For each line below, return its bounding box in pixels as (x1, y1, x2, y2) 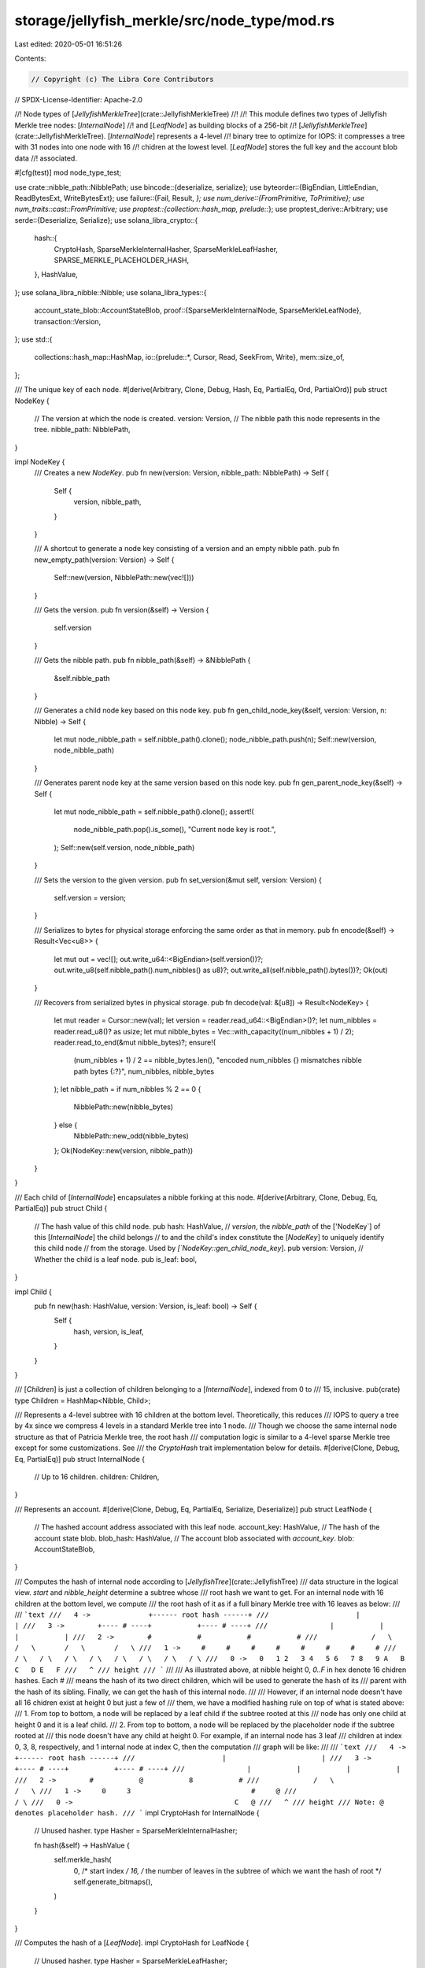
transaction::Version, (34, 316, 102, 326)
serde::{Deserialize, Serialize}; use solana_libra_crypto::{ (14, 215, 198, 224)
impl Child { (14, 1287, 53, 1297)
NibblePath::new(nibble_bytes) (73, 1102, 173, 1112)
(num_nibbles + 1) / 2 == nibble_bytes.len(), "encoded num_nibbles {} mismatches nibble (73, 1056, 362, 1065)
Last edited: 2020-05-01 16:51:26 (14, 39, 122, 49)
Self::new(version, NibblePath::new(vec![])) (54, 573, 194, 583)
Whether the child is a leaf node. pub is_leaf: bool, (34, 1254, 198, 1263)
